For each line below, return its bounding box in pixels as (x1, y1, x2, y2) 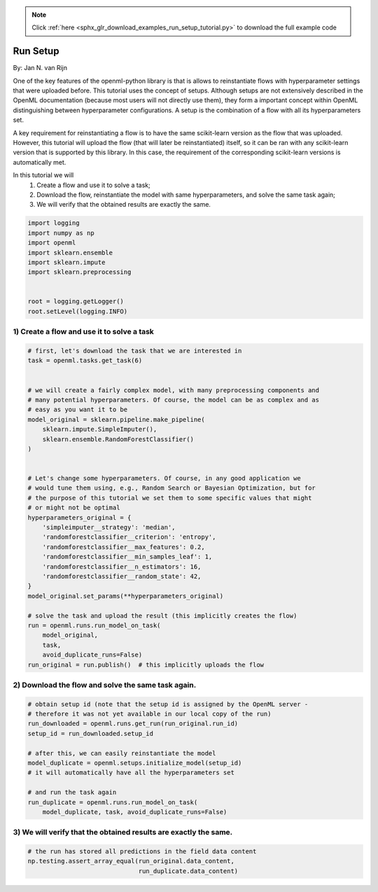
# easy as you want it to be (27, 406, 128, 413)
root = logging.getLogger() (27, 298, 124, 306)
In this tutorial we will (13, 171, 74, 179)
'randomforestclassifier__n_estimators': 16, (42, 563, 202, 570)
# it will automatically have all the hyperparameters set (27, 769, 234, 777)
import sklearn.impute (27, 258, 106, 266)
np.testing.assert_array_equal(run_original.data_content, (27, 857, 234, 865)
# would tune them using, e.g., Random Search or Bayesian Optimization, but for (27, 484, 316, 492)
